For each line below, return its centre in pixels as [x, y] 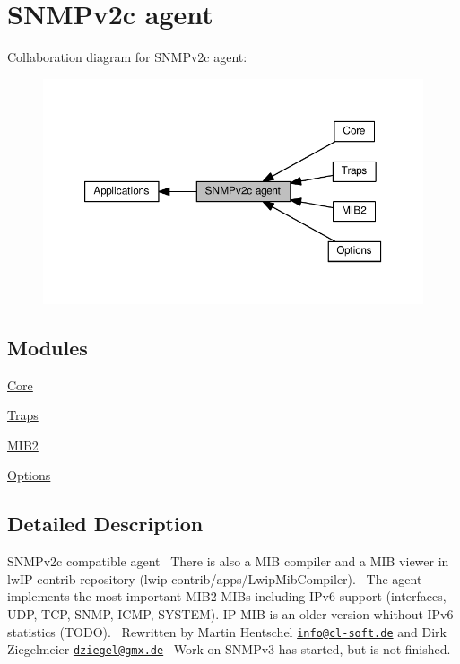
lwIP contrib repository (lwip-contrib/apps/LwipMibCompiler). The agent [215, 578]
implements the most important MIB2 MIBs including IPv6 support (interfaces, [227, 596]
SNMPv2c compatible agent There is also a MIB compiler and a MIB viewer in [228, 561]
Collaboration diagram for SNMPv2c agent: [127, 57]
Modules [48, 347]
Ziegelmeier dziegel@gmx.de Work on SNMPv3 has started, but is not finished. [229, 649]
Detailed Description [105, 524]
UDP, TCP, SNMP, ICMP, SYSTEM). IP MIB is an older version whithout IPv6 [230, 614]
